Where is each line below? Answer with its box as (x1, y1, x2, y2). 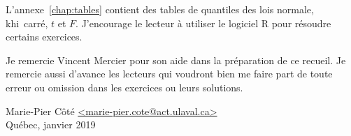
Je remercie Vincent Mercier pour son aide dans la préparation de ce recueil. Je (6, 52, 346, 67)
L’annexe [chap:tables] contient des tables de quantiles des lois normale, (6, 2, 314, 16)
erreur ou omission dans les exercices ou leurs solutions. (6, 80, 243, 94)
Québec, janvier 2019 (6, 117, 96, 132)
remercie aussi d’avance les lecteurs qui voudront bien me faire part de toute (6, 66, 333, 81)
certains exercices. (6, 29, 83, 44)
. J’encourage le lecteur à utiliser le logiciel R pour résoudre (76, 15, 331, 30)
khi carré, (6, 15, 48, 30)
